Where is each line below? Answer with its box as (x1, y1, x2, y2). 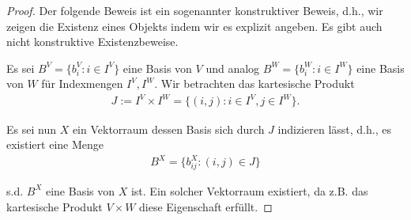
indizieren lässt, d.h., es (277, 120, 391, 137)
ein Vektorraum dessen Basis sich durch (72, 120, 265, 137)
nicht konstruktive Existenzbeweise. (6, 33, 179, 50)
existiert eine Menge (6, 136, 104, 153)
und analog (205, 59, 260, 76)
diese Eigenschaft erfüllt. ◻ (139, 198, 273, 214)
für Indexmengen (41, 75, 123, 92)
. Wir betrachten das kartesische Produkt (154, 75, 355, 92)
